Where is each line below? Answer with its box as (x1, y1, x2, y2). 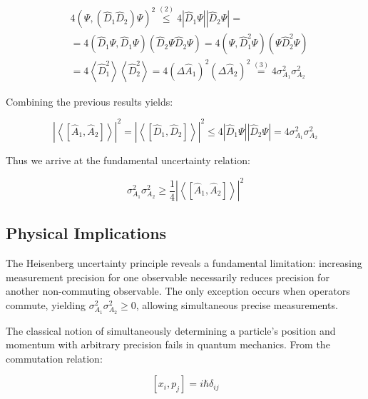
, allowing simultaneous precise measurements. (136, 297, 338, 312)
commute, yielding (6, 297, 86, 312)
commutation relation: (6, 350, 103, 365)
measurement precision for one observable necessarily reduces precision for (6, 269, 329, 284)
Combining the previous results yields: (6, 94, 173, 108)
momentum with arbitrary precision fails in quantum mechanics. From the (6, 337, 330, 352)
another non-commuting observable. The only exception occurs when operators (6, 283, 350, 298)
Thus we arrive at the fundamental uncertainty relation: (6, 152, 250, 167)
